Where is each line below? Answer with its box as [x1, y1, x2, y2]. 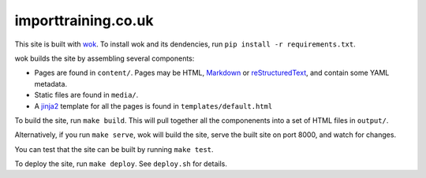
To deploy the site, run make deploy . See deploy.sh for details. [14, 159, 228, 169]
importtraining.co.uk [14, 12, 154, 29]
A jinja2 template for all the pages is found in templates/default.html [34, 101, 273, 110]
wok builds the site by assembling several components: [14, 54, 195, 63]
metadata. [34, 79, 67, 88]
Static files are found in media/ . [34, 91, 139, 100]
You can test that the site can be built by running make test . [14, 144, 214, 154]
